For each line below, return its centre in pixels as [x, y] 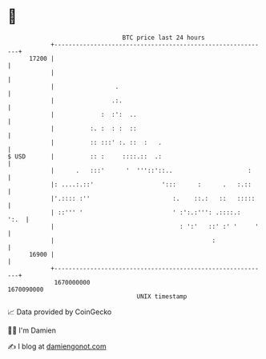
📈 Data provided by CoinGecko [60, 312]
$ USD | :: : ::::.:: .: [85, 156]
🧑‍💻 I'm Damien [32, 330]
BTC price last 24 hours [163, 38]
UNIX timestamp [162, 296]
